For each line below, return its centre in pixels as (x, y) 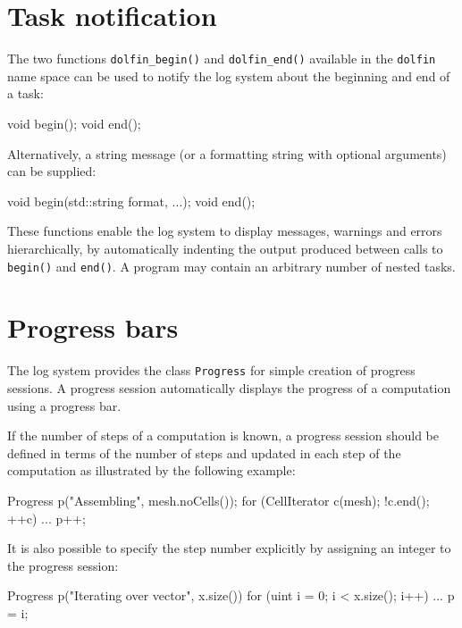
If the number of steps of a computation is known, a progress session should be (223, 435)
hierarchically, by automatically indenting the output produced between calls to (225, 248)
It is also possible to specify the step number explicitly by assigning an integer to (229, 548)
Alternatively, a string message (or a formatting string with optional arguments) (227, 153)
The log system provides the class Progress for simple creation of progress (211, 370)
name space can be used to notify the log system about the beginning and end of (229, 75)
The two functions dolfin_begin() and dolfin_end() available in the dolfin (222, 59)
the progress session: (63, 565)
